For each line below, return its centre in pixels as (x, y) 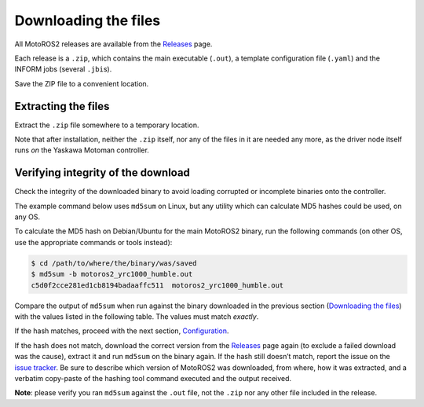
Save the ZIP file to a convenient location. (82, 83)
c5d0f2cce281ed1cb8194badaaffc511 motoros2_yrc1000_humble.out (157, 285)
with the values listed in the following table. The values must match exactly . (137, 317)
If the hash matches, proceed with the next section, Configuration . (122, 331)
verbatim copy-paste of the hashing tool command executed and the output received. (153, 378)
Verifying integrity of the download (102, 173)
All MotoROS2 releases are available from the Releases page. (113, 44)
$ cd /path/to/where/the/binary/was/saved (114, 263)
